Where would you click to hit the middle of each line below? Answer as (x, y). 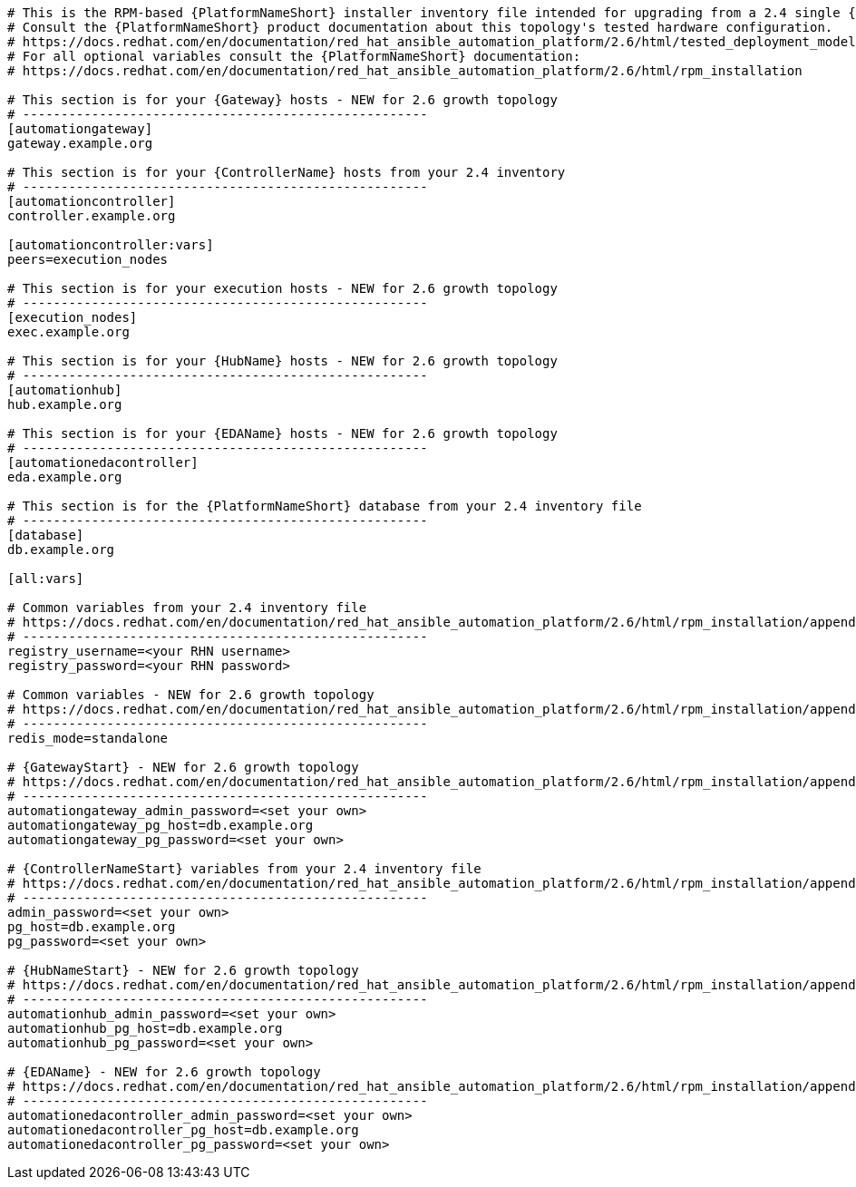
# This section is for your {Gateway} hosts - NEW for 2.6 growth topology (282, 100)
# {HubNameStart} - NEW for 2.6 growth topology (183, 970)
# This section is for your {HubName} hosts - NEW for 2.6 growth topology (282, 361)
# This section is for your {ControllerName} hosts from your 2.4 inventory (287, 172)
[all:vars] (46, 579)
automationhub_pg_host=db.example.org (145, 1028)
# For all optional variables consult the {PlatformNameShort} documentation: (294, 56)
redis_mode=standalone (88, 738)
